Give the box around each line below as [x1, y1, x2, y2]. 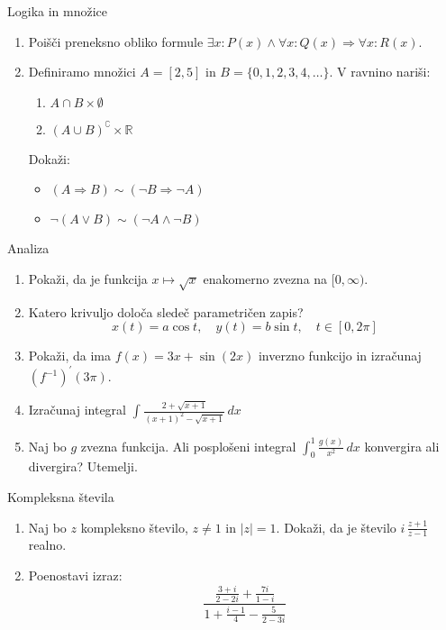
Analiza [7, 239, 50, 258]
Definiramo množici [28, 62, 136, 81]
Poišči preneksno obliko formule [28, 32, 204, 50]
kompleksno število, [80, 517, 188, 536]
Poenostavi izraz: [28, 565, 123, 584]
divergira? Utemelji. [28, 457, 138, 476]
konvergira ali [364, 436, 440, 455]
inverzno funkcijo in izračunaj [258, 346, 422, 365]
